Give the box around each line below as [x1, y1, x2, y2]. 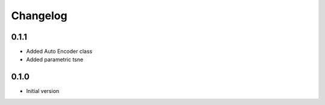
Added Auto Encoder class [26, 48, 93, 55]
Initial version [26, 88, 60, 95]
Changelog [11, 9, 67, 22]
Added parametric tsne [26, 56, 84, 63]
